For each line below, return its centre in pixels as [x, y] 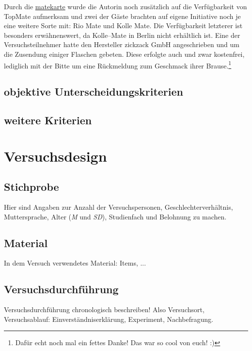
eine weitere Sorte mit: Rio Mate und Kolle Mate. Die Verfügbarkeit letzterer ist [123, 25]
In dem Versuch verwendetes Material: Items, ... [75, 263]
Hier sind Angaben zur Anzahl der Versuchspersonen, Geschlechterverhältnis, [118, 207]
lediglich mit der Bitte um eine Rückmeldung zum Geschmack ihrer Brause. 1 [118, 65]
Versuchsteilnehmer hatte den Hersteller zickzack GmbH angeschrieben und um [122, 44]
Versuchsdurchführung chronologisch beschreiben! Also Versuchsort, [104, 309]
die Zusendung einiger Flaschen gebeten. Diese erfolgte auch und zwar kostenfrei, [124, 54]
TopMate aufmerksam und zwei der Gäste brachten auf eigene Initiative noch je [122, 16]
